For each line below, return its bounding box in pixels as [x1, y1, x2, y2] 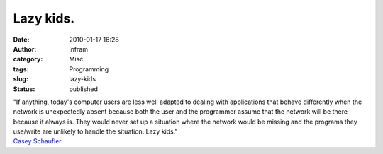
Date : [13, 35, 30, 44]
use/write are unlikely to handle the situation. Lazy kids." [13, 127, 178, 136]
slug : [13, 75, 28, 83]
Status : [13, 85, 35, 93]
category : [13, 55, 43, 64]
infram [69, 45, 89, 53]
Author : [13, 45, 37, 53]
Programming [69, 64, 109, 73]
